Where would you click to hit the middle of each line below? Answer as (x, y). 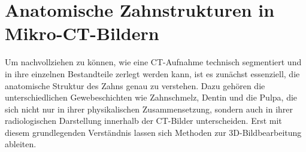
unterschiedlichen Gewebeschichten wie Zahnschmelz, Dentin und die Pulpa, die (151, 97)
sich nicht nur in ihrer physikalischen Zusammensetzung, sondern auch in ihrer (149, 109)
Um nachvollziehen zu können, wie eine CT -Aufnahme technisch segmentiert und (153, 62)
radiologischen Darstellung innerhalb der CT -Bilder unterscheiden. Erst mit (143, 121)
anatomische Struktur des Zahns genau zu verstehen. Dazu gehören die (135, 85)
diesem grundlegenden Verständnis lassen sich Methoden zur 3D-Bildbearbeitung (153, 132)
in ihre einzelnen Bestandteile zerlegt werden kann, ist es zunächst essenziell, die (152, 73)
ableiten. (21, 144)
